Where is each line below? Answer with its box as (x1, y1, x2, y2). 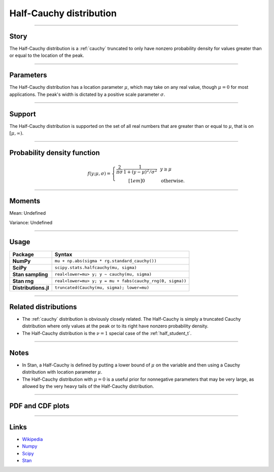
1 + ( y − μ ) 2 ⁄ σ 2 (123, 168, 157, 175)
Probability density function (9, 148, 100, 157)
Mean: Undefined (9, 210, 46, 216)
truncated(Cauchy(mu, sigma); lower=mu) (54, 285, 150, 290)
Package (12, 251, 34, 258)
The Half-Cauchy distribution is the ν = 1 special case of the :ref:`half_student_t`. (22, 330, 192, 336)
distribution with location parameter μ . (22, 369, 102, 375)
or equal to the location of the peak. (9, 52, 84, 58)
